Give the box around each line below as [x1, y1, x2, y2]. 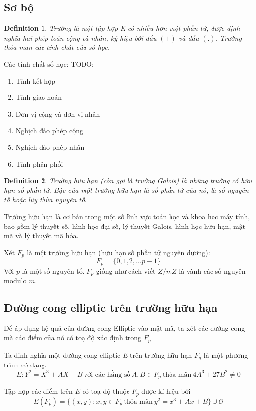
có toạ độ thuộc [82, 386, 130, 396]
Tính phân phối [15, 158, 63, 169]
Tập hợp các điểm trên [4, 386, 73, 396]
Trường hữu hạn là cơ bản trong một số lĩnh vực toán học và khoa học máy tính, [4, 211, 250, 221]
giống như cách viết [96, 265, 156, 275]
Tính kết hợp [15, 75, 55, 86]
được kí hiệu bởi [141, 386, 191, 396]
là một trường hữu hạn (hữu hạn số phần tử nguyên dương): [27, 247, 210, 257]
